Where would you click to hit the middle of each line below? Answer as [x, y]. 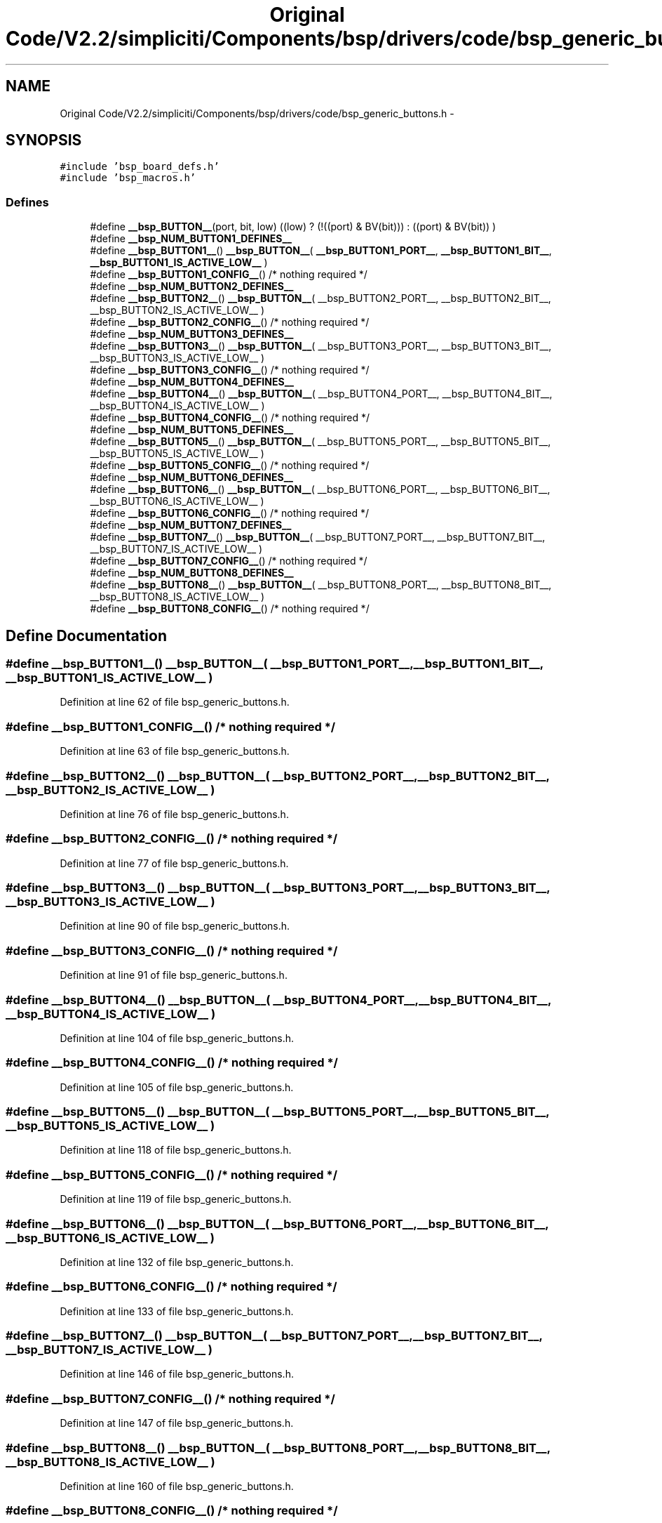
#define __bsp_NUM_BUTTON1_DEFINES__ [191, 239]
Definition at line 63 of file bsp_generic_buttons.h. [175, 751]
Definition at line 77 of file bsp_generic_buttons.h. [174, 863]
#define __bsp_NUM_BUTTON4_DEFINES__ [192, 382]
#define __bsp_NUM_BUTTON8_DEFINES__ [192, 573]
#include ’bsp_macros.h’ [128, 178]
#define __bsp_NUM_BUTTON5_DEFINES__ [192, 430]
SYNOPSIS [44, 140]
